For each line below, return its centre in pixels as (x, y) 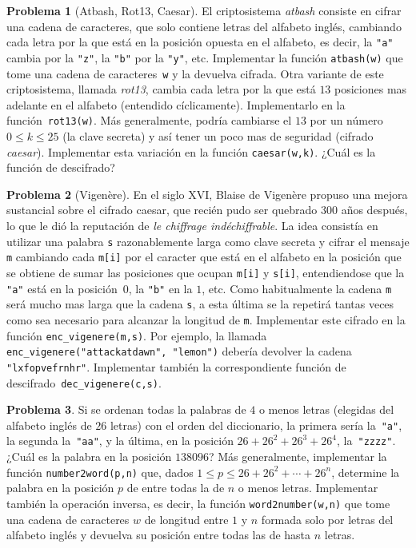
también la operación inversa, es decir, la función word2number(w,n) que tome (198, 503)
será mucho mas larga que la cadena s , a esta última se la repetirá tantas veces (200, 304)
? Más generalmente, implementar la (298, 457)
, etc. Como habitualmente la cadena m (297, 288)
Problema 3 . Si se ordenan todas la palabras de (126, 409)
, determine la (366, 472)
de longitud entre (186, 519)
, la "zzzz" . (366, 441)
